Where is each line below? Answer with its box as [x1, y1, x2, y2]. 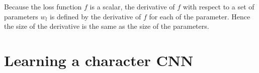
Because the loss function [4, 1, 82, 11]
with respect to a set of [183, 1, 254, 11]
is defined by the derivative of [49, 11, 141, 21]
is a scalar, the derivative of [90, 1, 175, 11]
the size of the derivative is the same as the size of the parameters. [4, 21, 209, 31]
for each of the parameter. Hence [149, 11, 250, 21]
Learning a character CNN [4, 50, 194, 70]
